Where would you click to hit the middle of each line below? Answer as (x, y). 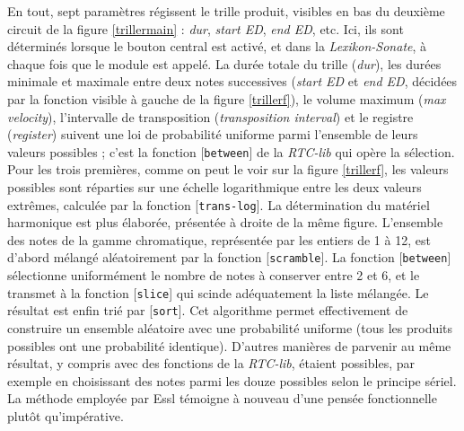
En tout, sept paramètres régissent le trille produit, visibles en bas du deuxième (226, 11)
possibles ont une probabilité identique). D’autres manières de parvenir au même (229, 345)
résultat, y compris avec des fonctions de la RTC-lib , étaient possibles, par (211, 363)
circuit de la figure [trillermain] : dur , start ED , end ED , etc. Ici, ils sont (206, 28)
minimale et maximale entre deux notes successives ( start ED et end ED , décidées (232, 81)
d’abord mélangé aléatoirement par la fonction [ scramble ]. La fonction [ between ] (229, 257)
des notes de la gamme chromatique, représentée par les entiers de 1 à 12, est (219, 239)
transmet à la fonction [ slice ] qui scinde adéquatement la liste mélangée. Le (218, 292)
